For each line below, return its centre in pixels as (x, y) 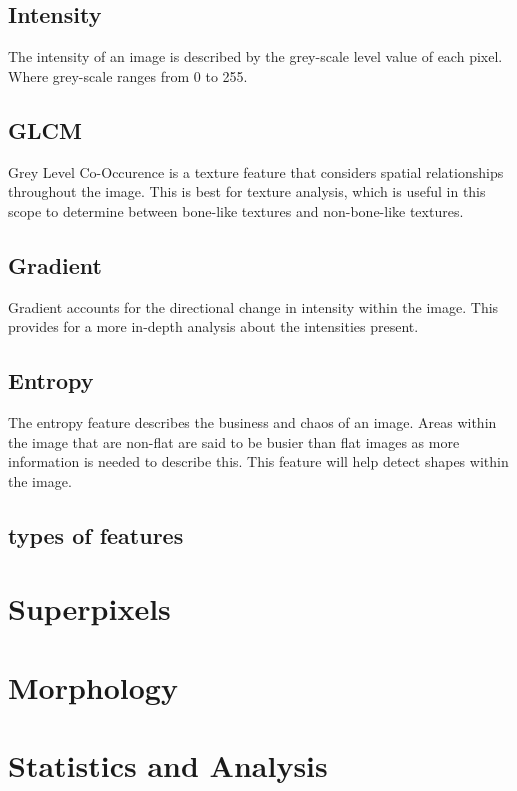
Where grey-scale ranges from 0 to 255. (128, 75)
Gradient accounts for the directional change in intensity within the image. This (253, 306)
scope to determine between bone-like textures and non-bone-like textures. (236, 210)
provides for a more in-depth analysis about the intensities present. (213, 326)
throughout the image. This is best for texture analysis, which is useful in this (247, 191)
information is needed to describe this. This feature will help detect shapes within (258, 461)
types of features (96, 534)
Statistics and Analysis (168, 765)
